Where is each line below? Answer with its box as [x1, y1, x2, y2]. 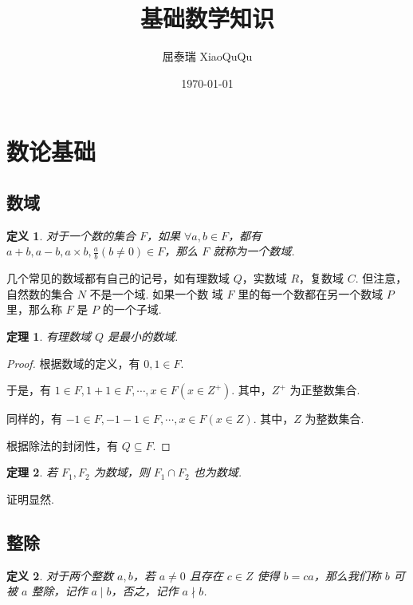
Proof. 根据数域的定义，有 [6, 354, 140, 371]
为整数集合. [305, 410, 364, 427]
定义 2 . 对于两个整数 [6, 567, 113, 583]
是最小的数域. [108, 327, 179, 344]
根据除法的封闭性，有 [6, 437, 118, 453]
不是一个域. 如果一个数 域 [89, 285, 223, 302]
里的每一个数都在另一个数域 [238, 285, 383, 302]
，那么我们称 [313, 567, 381, 583]
